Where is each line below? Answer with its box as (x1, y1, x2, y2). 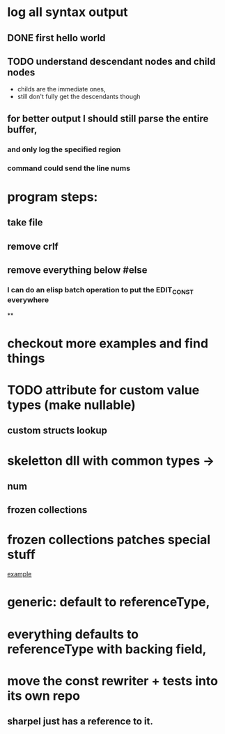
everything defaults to (7, 626, 139, 642)
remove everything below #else (7, 264, 148, 276)
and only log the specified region (7, 144, 121, 154)
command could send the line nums (7, 163, 131, 173)
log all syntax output (7, 4, 128, 20)
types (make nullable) (7, 397, 136, 412)
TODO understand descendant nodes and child (7, 55, 216, 67)
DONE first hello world (7, 32, 106, 44)
